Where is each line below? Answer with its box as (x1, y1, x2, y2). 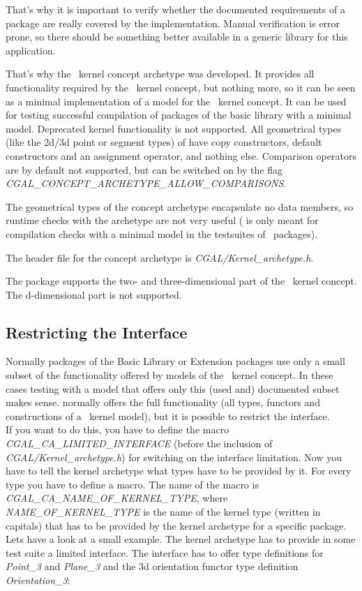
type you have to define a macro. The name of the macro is (6, 477, 259, 491)
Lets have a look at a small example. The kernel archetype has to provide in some (6, 532, 356, 546)
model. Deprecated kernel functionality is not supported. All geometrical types (6, 121, 342, 135)
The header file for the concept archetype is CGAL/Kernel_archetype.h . (6, 250, 314, 264)
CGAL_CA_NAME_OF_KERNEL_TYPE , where (6, 491, 228, 505)
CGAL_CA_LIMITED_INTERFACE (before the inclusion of (6, 436, 273, 451)
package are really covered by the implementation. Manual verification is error (6, 15, 340, 30)
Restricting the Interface (6, 321, 188, 343)
